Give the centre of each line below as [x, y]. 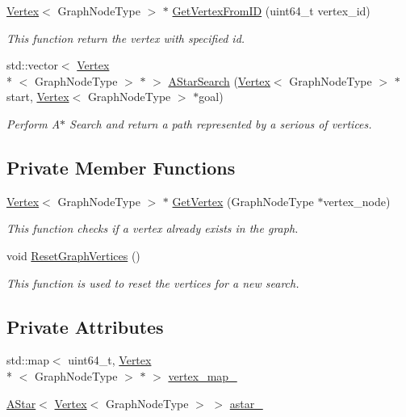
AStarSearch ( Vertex [219, 80]
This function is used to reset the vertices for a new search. [153, 282]
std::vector [32, 65]
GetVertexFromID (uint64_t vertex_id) [271, 11]
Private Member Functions [121, 167]
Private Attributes [85, 326]
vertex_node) [357, 201]
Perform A [33, 123]
